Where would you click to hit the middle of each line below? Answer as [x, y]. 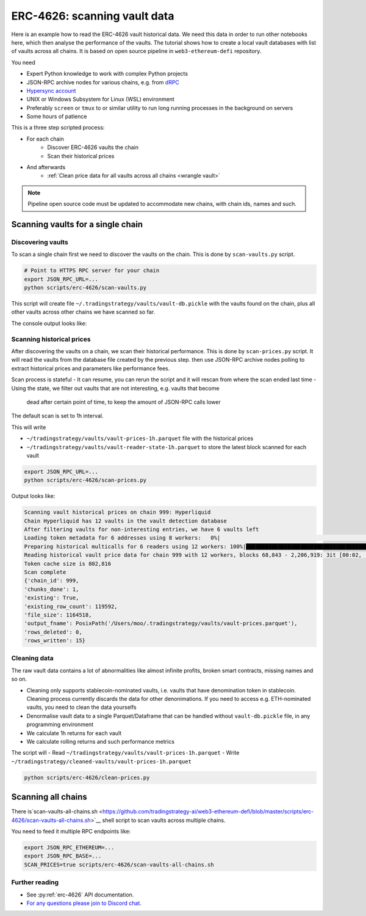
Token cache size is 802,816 [68, 563]
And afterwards [46, 167]
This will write [29, 427]
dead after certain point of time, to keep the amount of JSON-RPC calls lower [124, 402]
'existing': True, [52, 598]
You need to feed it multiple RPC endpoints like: [71, 832]
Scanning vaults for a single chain [77, 224]
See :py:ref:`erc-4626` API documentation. [80, 895]
